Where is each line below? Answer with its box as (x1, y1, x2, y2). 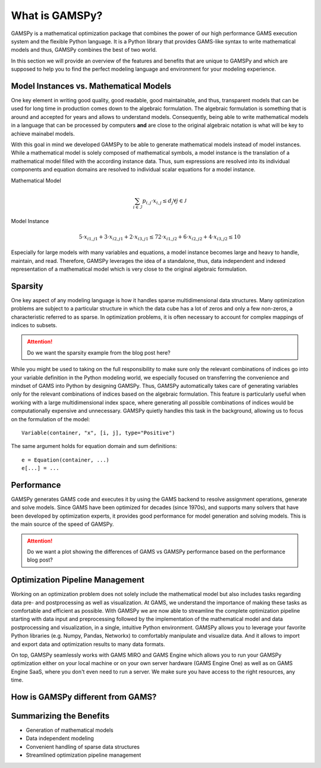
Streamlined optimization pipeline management (26, 751, 141, 758)
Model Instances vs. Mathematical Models (11, 81, 172, 91)
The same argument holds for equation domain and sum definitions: (11, 443, 178, 450)
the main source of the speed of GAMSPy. (11, 521, 114, 528)
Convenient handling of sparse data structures (26, 743, 140, 750)
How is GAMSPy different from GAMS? (11, 692, 157, 702)
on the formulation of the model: (11, 415, 90, 422)
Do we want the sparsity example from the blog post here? (27, 349, 171, 356)
